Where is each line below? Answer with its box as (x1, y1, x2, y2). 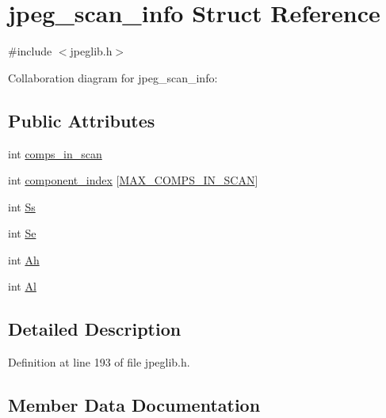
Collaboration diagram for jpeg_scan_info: (8, 69, 218, 85)
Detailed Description (8, 317, 182, 341)
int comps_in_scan (8, 145, 102, 161)
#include (8, 43, 52, 59)
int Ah (8, 251, 40, 268)
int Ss (8, 198, 36, 215)
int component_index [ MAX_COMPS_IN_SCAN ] (8, 172, 258, 188)
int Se (8, 225, 36, 241)
